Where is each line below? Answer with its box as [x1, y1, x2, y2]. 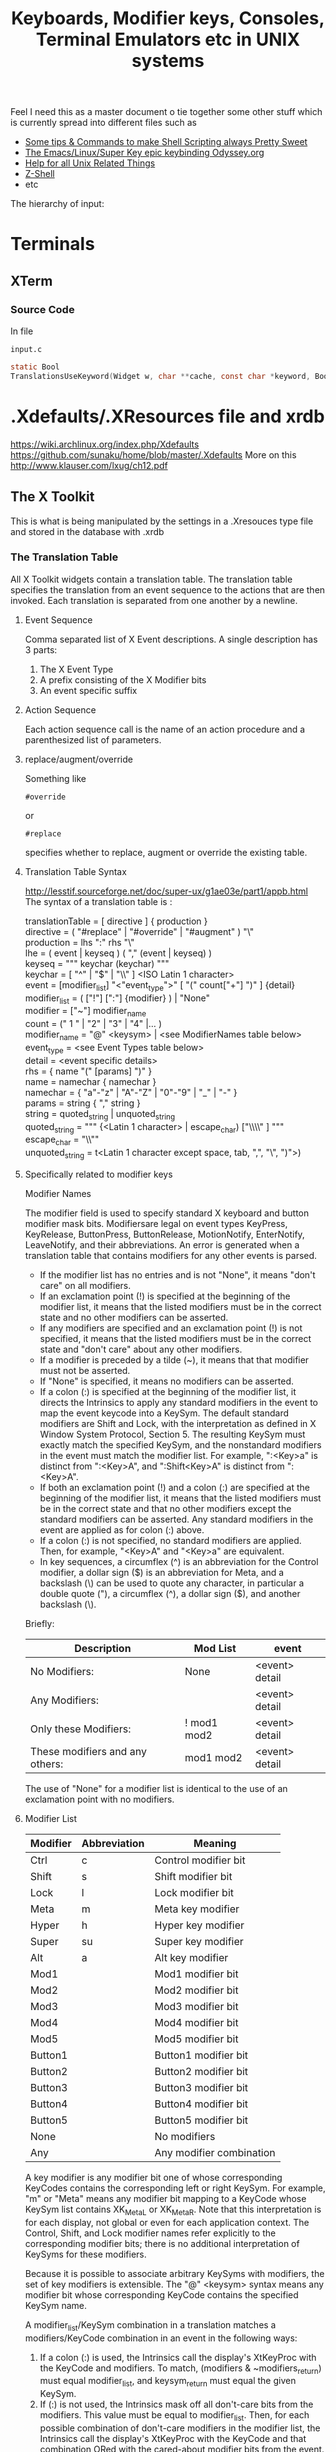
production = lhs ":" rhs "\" [24, 936, 135, 948]
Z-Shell [24, 168, 55, 180]
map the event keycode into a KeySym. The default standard [39, 1407, 290, 1419]
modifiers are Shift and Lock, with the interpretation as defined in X [39, 1418, 317, 1430]
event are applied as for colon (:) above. [39, 1524, 205, 1536]
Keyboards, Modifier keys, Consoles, [11, 7, 325, 30]
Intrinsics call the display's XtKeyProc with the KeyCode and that [39, 2433, 307, 2445]
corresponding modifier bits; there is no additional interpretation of [24, 2237, 300, 2249]
